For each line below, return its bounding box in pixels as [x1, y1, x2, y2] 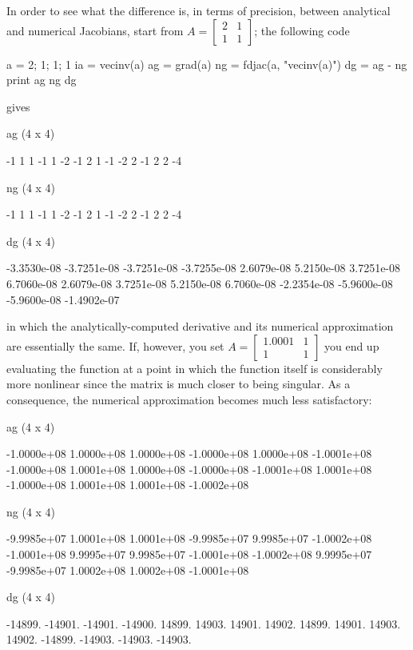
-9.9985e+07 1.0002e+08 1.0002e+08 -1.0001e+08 [6, 561, 249, 578]
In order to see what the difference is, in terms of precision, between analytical [6, 2, 391, 18]
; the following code [254, 22, 350, 38]
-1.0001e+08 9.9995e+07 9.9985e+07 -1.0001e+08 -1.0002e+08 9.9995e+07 [6, 546, 372, 563]
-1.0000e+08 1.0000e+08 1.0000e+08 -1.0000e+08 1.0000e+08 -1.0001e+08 [6, 445, 372, 462]
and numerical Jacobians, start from [6, 22, 184, 38]
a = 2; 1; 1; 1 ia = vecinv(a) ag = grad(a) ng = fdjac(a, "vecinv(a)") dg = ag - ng [6, 55, 407, 72]
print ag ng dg [6, 71, 77, 88]
